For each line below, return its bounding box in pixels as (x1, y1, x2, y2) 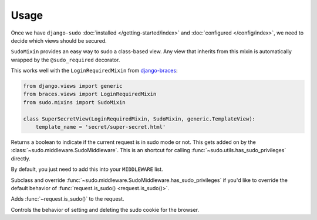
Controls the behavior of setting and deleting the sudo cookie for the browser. (11, 206, 200, 213)
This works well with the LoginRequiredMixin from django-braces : (11, 67, 178, 74)
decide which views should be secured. (11, 37, 107, 44)
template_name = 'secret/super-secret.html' (35, 123, 166, 130)
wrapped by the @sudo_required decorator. (11, 56, 120, 63)
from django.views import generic (23, 82, 123, 90)
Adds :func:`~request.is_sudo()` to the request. (11, 195, 124, 202)
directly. (11, 155, 31, 162)
